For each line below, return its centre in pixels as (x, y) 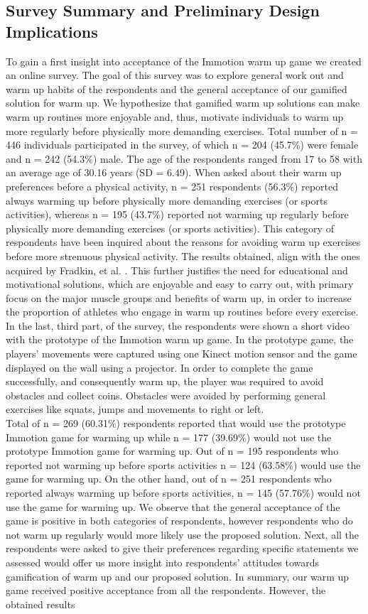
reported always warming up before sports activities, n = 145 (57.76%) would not (183, 492)
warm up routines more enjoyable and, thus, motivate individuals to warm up (175, 116)
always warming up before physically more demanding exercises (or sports (167, 200)
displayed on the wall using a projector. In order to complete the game (159, 367)
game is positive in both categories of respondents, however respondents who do (179, 521)
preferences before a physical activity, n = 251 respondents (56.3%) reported (172, 186)
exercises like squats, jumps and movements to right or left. (135, 409)
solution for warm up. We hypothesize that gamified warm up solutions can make (183, 103)
